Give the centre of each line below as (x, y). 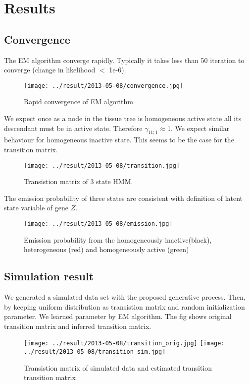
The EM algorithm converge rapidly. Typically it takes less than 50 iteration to (124, 60)
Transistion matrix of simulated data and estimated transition (118, 367)
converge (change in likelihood (50, 70)
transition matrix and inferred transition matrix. (78, 326)
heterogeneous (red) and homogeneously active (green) (106, 249)
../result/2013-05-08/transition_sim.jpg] (95, 352)
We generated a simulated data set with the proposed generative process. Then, (125, 297)
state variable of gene (36, 208)
